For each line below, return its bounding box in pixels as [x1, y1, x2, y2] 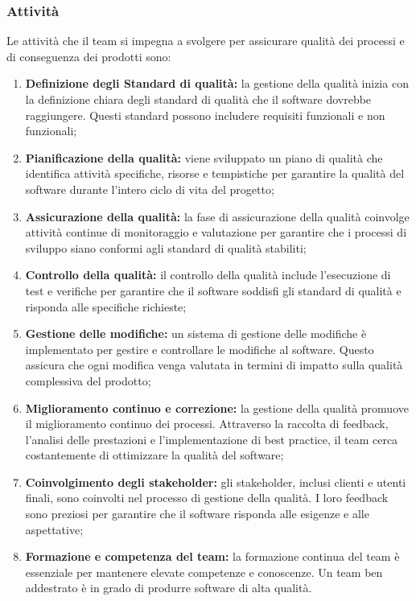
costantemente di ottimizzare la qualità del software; [25, 447, 284, 463]
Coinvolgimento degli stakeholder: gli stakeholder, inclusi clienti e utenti [25, 473, 406, 490]
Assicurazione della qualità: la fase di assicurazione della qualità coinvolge [25, 208, 410, 224]
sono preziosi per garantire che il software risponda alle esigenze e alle [25, 505, 369, 522]
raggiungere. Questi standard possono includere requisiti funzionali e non [25, 106, 385, 123]
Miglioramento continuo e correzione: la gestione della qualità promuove [25, 399, 409, 416]
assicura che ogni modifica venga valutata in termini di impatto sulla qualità [25, 356, 403, 373]
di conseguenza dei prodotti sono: [6, 47, 171, 64]
